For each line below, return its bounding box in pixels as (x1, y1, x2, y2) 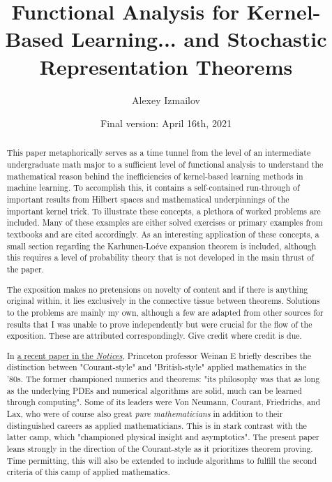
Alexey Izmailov (132, 92, 200, 107)
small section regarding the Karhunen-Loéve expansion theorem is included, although (6, 240, 317, 251)
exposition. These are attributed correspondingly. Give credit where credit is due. (6, 330, 302, 342)
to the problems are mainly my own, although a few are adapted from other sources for (6, 306, 324, 318)
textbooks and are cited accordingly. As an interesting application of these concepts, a (6, 228, 319, 240)
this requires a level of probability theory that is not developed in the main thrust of (6, 251, 314, 263)
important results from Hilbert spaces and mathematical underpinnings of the (6, 193, 289, 205)
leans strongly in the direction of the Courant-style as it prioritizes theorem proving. (6, 443, 313, 455)
